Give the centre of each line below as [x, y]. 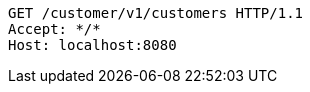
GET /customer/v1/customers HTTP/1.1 [156, 13]
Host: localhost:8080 [92, 45]
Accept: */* [54, 29]
